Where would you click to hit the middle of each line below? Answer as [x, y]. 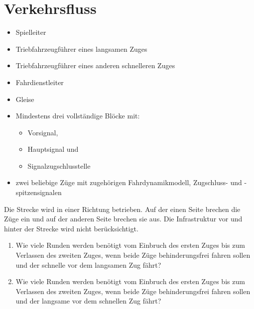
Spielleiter [31, 32]
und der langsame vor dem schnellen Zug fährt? [88, 301]
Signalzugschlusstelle [59, 165]
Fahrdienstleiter [40, 82]
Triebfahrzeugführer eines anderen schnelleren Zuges [95, 65]
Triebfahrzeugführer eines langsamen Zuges [81, 49]
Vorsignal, [43, 132]
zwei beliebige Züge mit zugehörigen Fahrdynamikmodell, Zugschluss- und [129, 182]
